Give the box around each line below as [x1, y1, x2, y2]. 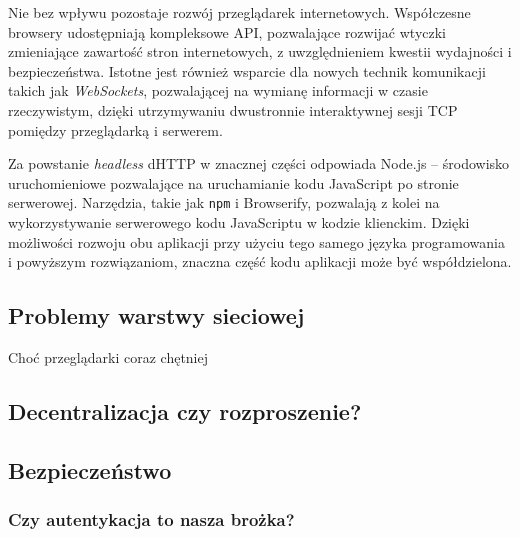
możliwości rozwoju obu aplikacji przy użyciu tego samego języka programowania [8, 231, 505, 252]
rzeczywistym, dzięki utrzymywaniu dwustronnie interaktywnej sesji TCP [8, 99, 458, 120]
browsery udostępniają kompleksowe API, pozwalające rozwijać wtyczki [8, 21, 447, 42]
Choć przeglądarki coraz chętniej [8, 346, 209, 367]
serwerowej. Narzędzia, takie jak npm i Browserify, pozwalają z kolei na [8, 192, 440, 213]
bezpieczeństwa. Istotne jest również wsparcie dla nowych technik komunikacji [8, 60, 486, 81]
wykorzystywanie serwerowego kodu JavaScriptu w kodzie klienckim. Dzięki [8, 212, 470, 232]
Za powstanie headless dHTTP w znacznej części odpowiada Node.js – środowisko [8, 153, 510, 174]
